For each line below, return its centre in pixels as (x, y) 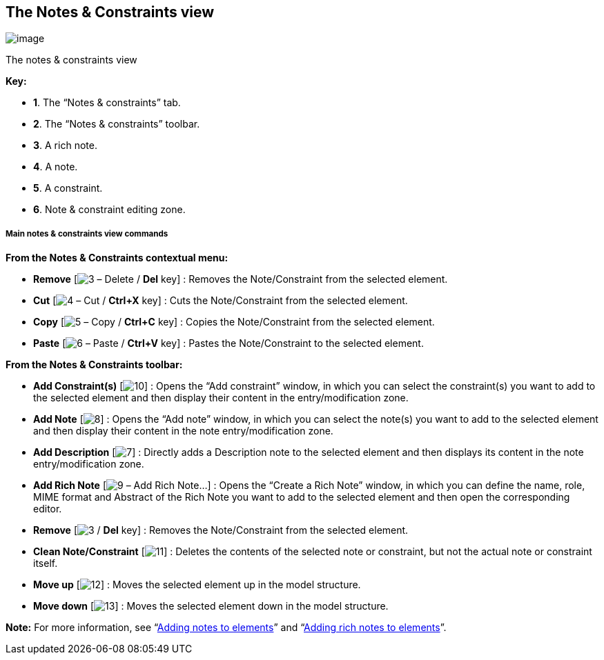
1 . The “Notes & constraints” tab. (107, 103)
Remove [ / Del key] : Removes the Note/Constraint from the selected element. (221, 530)
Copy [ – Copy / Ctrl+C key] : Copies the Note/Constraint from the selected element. (234, 322)
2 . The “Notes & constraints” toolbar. (117, 124)
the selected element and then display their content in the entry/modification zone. (221, 398)
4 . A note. (56, 167)
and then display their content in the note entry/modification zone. (183, 431)
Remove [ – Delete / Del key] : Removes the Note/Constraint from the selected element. (241, 279)
